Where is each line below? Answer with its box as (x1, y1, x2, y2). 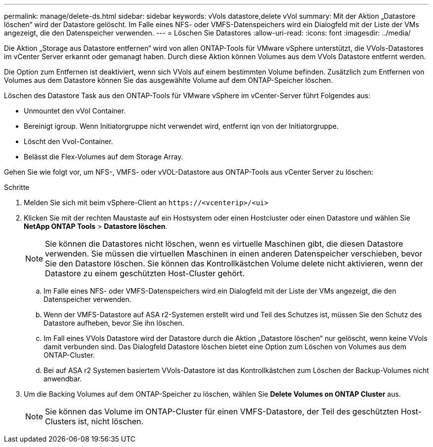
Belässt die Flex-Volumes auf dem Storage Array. (24, 152, 183, 161)
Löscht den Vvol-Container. (24, 137, 113, 146)
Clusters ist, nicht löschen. (45, 416, 144, 426)
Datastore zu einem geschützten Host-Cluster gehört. (45, 268, 245, 278)
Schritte (4, 183, 30, 191)
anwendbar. (43, 374, 82, 383)
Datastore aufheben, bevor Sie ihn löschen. (43, 319, 184, 327)
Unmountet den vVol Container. (24, 107, 126, 115)
